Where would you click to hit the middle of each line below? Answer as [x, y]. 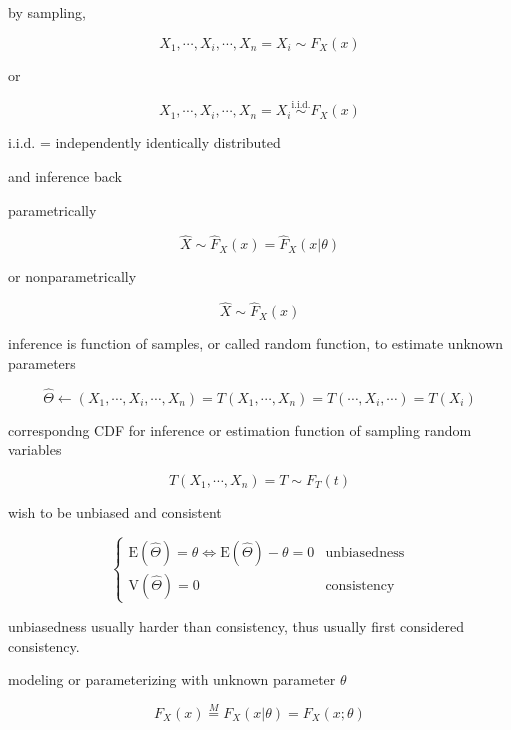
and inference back [65, 176]
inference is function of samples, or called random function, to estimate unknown [256, 343]
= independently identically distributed [160, 142]
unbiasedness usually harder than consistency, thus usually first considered [236, 625]
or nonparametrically [72, 276]
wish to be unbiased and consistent [115, 511]
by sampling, [47, 12]
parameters [42, 362]
